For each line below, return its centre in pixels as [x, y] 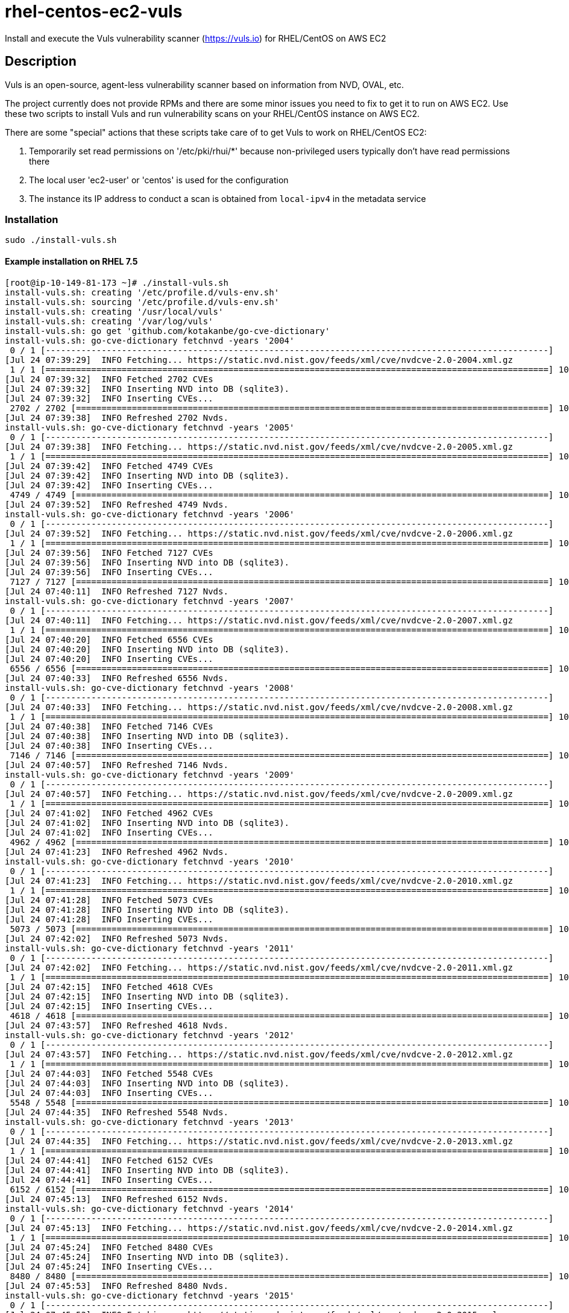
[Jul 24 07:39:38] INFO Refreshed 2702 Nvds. [117, 417]
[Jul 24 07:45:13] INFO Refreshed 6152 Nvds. [117, 1199]
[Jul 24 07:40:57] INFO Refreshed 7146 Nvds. [117, 765]
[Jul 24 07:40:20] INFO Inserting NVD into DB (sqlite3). [147, 649]
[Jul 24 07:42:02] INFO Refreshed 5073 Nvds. [117, 938]
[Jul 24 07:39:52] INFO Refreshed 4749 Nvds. [117, 504]
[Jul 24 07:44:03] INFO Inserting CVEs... [109, 1093]
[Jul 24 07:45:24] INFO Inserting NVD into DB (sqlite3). [147, 1257]
